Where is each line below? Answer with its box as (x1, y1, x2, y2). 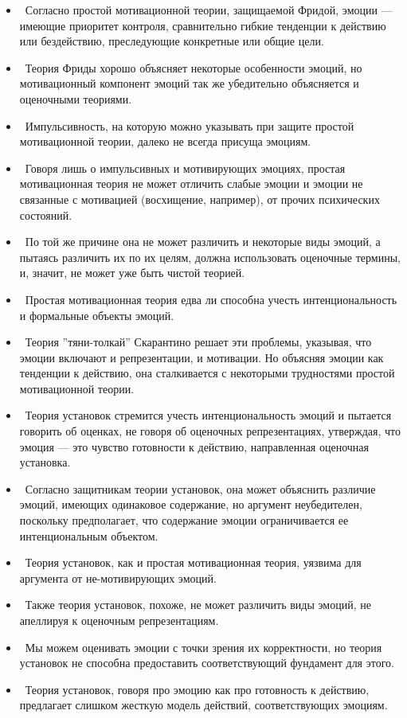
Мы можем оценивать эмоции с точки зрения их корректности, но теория (25, 638, 382, 655)
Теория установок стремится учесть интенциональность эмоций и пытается (25, 407, 392, 423)
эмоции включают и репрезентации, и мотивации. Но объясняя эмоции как (19, 349, 384, 365)
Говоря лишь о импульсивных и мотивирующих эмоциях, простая (25, 159, 346, 176)
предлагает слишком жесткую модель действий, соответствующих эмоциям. (19, 697, 388, 713)
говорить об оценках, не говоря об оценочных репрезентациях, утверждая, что (19, 423, 401, 439)
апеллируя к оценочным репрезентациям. (19, 612, 219, 628)
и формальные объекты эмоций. (19, 306, 174, 323)
